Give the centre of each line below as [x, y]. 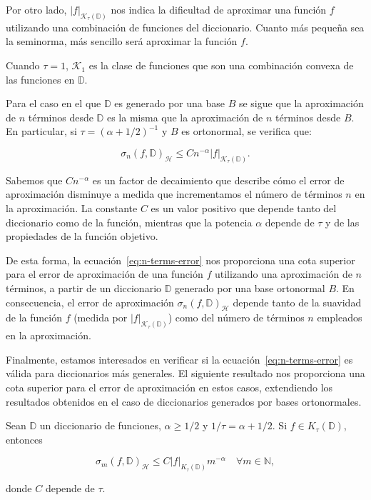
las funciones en [40, 79]
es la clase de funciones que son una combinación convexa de [221, 65]
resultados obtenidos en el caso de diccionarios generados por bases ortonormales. [184, 401]
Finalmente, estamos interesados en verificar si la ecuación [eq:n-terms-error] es [179, 359]
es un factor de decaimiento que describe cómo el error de [218, 180]
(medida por [101, 317]
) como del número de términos [236, 317]
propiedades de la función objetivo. [82, 236]
